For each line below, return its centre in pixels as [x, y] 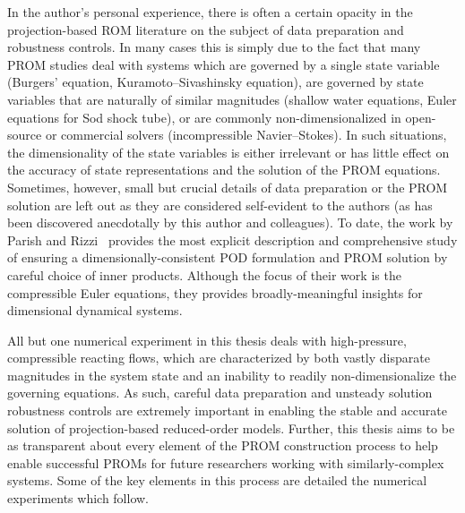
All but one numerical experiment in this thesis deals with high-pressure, [207, 340]
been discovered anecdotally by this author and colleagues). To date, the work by [230, 222]
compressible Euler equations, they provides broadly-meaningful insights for [215, 292]
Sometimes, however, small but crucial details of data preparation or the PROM [228, 187]
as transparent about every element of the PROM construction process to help [223, 445]
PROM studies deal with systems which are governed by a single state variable [224, 64]
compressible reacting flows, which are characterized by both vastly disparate [219, 358]
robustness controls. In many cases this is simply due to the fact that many [214, 47]
